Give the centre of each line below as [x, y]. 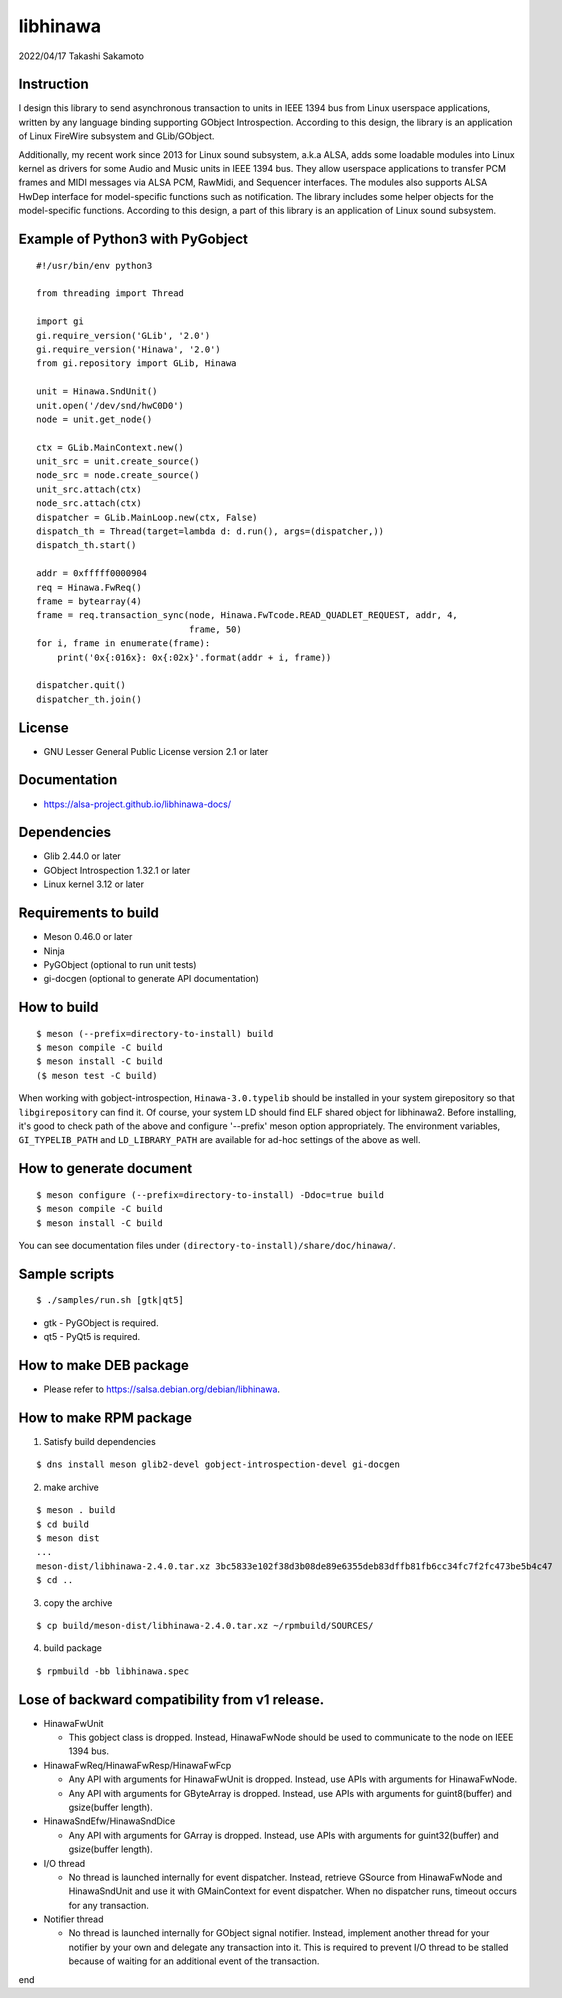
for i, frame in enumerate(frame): [123, 643]
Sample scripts [66, 1273]
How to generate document [105, 1168]
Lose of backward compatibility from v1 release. [171, 1699]
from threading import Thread [110, 293]
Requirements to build [88, 913]
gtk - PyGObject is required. [101, 1322]
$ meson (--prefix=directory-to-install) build [155, 1033]
